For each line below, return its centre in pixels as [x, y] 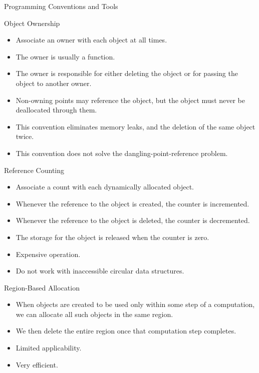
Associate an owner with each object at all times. [91, 40]
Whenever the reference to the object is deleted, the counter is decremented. [133, 220]
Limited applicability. [49, 348]
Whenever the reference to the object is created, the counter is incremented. [133, 203]
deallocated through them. [56, 110]
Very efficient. [37, 364]
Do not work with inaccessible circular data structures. [100, 271]
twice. [25, 136]
